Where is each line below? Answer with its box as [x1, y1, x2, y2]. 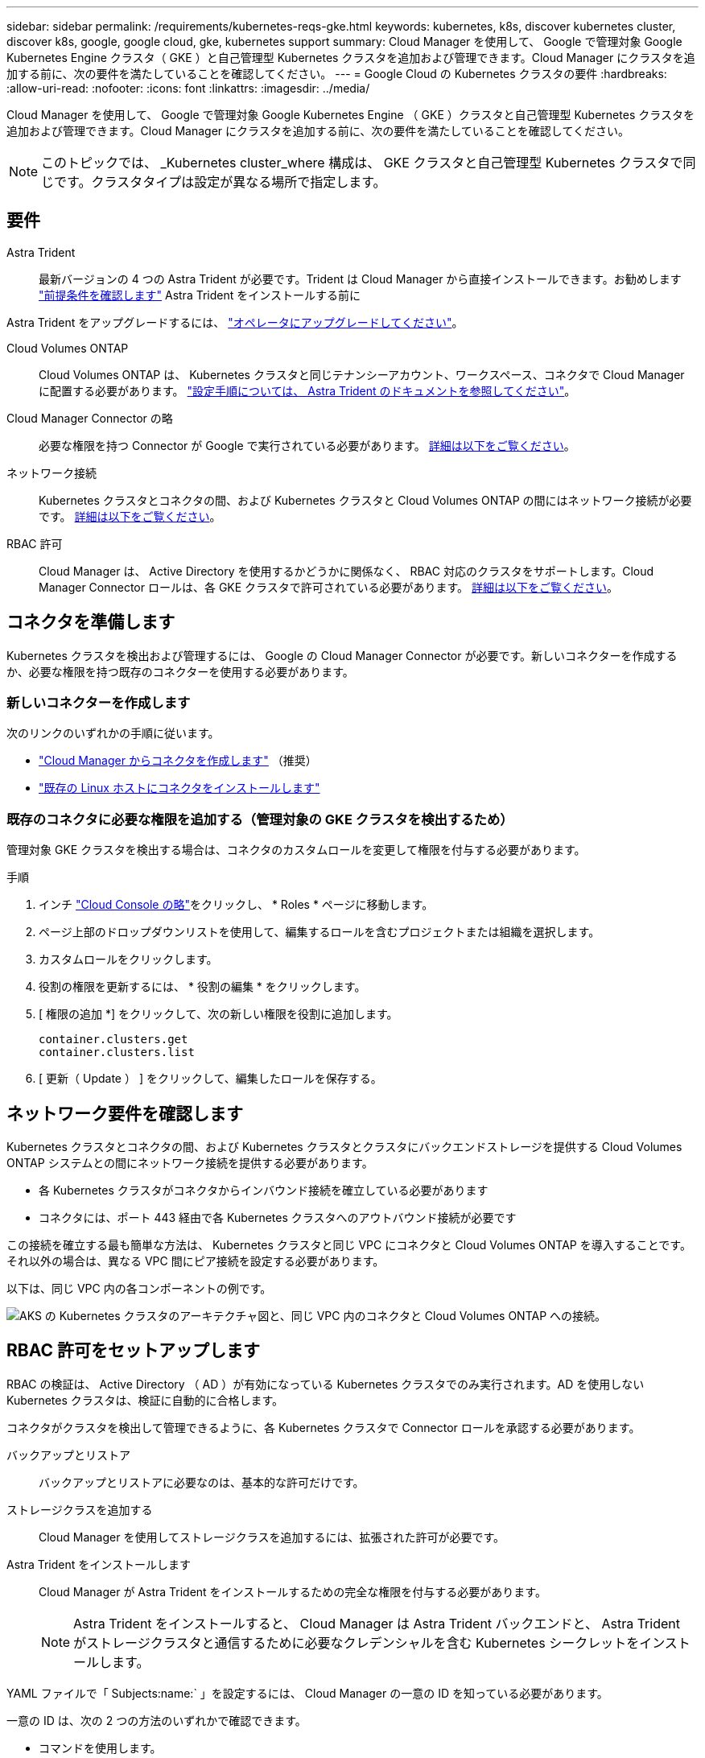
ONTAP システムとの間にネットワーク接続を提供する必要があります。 [6, 1156, 373, 1170]
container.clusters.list [39, 1046, 195, 1059]
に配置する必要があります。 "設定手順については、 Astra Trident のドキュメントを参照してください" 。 [39, 383, 576, 398]
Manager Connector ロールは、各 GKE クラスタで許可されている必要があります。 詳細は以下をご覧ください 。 [39, 580, 618, 594]
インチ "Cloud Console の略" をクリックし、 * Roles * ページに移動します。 [39, 898, 434, 912]
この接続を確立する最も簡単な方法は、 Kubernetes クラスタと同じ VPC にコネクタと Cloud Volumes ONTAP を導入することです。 [6, 1238, 691, 1252]
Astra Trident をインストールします [6, 1557, 191, 1571]
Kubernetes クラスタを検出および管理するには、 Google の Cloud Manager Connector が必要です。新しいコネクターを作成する [6, 648, 678, 662]
